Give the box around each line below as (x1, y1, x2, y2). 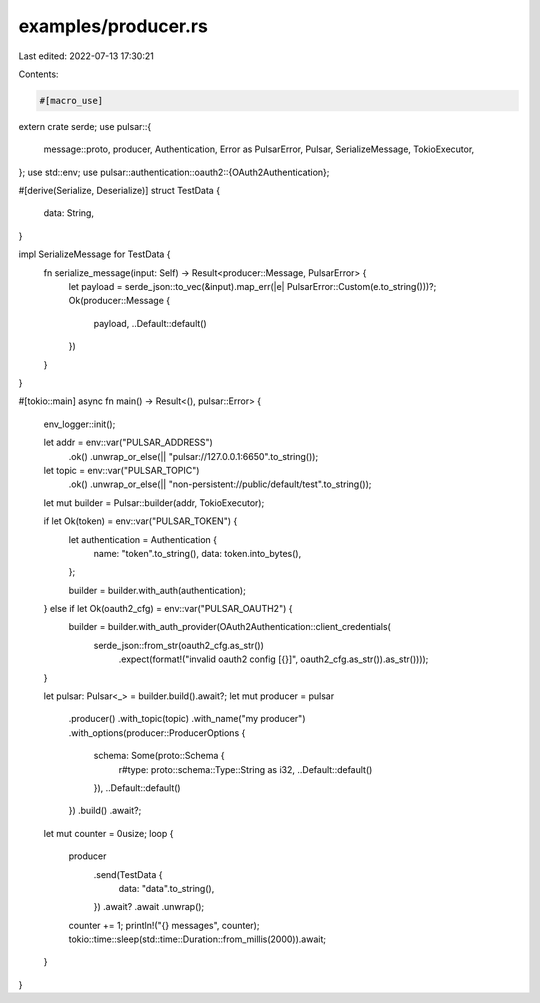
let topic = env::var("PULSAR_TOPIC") (43, 464, 200, 476)
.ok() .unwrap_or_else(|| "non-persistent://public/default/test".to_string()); (68, 478, 372, 490)
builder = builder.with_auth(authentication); (68, 584, 247, 596)
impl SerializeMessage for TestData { (18, 248, 171, 260)
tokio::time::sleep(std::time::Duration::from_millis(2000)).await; (68, 933, 327, 945)
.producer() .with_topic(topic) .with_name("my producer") (68, 713, 306, 725)
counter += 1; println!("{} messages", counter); (68, 919, 260, 931)
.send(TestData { (93, 868, 163, 880)
